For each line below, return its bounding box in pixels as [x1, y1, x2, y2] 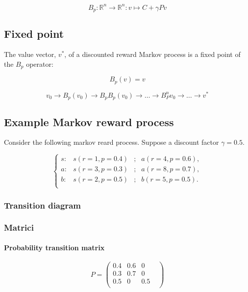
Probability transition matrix [4, 242, 105, 252]
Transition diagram [4, 199, 81, 211]
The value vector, [4, 49, 56, 59]
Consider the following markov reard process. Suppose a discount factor [4, 137, 219, 147]
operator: [26, 58, 53, 69]
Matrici [4, 221, 34, 234]
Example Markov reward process [4, 114, 174, 129]
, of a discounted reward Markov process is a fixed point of [64, 49, 241, 59]
